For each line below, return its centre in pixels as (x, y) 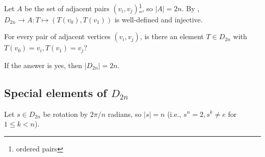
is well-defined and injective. (158, 19)
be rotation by (65, 114)
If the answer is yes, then (43, 65)
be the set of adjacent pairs (67, 8)
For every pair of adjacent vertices (57, 36)
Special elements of (56, 92)
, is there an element (172, 36)
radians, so (125, 114)
